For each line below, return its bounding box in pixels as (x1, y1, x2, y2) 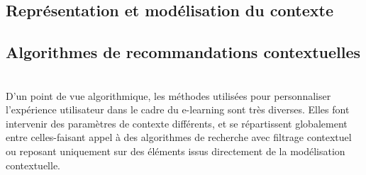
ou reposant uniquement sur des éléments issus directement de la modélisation (6, 143, 345, 158)
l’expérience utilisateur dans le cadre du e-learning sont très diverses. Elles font (6, 102, 350, 117)
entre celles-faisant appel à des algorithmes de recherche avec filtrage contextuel (6, 130, 352, 145)
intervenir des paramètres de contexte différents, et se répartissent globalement (6, 115, 348, 130)
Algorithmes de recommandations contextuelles (6, 41, 361, 63)
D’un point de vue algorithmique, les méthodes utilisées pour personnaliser (6, 88, 331, 103)
